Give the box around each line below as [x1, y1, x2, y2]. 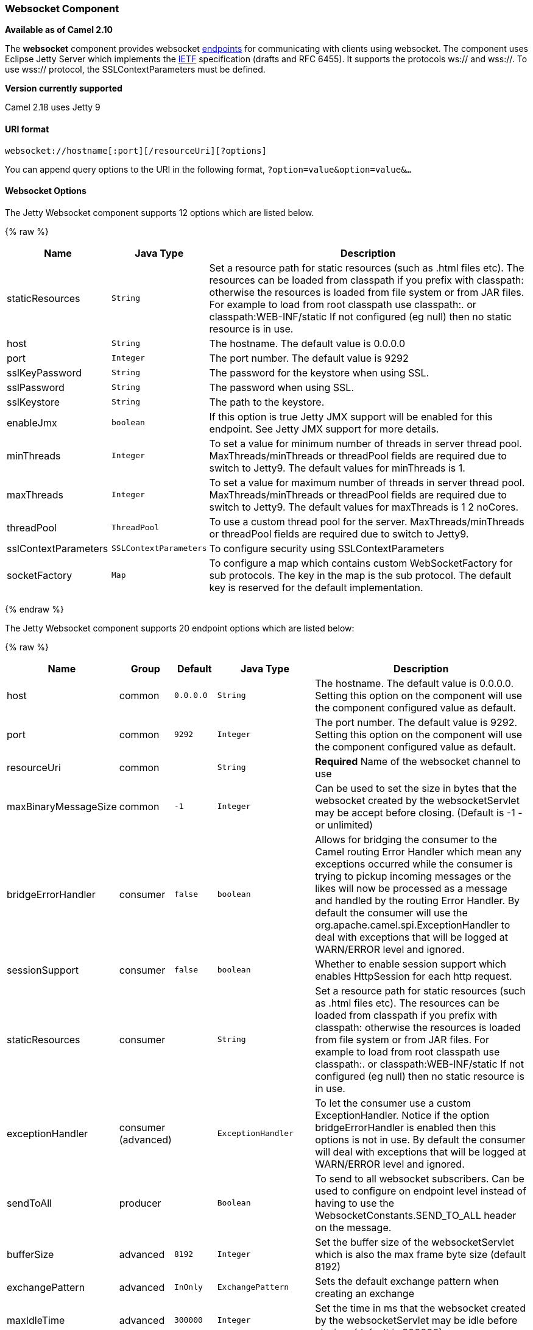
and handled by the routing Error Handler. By [315, 894, 520, 907]
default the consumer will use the [315, 906, 468, 919]
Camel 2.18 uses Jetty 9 [5, 102, 101, 113]
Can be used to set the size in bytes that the [315, 782, 517, 794]
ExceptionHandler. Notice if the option [315, 1109, 490, 1121]
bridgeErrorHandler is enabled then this [315, 1121, 496, 1134]
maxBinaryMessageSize [7, 800, 117, 813]
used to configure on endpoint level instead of [315, 1184, 526, 1197]
